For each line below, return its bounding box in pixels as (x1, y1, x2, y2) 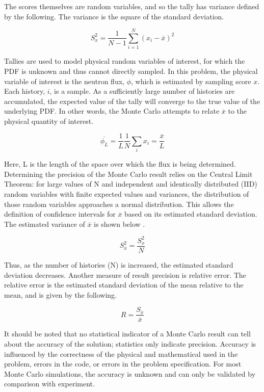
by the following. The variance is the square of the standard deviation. (4, 11, 224, 21)
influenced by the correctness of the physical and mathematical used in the (4, 348, 238, 359)
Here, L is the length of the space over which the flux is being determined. (4, 159, 236, 169)
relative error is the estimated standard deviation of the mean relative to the (4, 279, 244, 290)
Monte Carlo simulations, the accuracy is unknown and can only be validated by (4, 368, 256, 379)
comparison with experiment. (4, 378, 95, 389)
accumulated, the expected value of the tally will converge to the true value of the (4, 95, 260, 106)
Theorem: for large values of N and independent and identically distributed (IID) (4, 178, 257, 189)
